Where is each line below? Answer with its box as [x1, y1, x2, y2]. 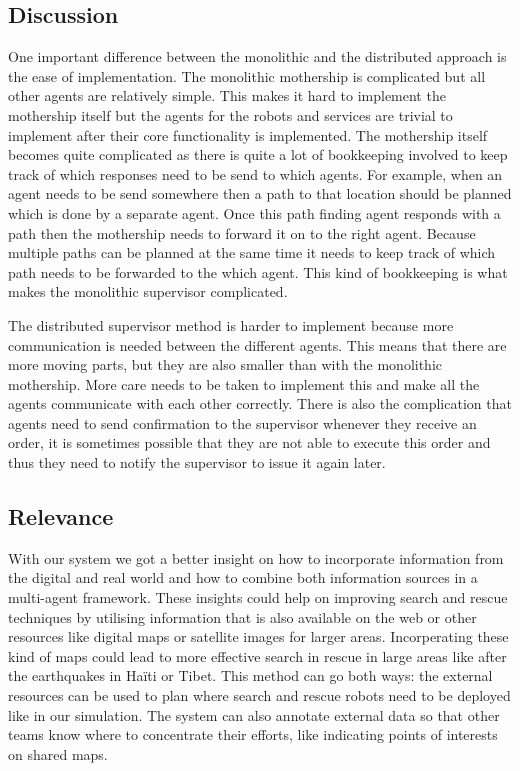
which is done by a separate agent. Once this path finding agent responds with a [8, 202, 501, 223]
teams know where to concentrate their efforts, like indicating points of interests [8, 724, 498, 745]
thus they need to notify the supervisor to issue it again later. [8, 452, 386, 473]
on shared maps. [8, 743, 108, 764]
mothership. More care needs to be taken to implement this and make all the [8, 373, 480, 394]
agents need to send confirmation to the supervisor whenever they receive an [8, 412, 477, 433]
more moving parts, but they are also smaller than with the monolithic [8, 354, 442, 375]
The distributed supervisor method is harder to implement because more [8, 314, 454, 335]
